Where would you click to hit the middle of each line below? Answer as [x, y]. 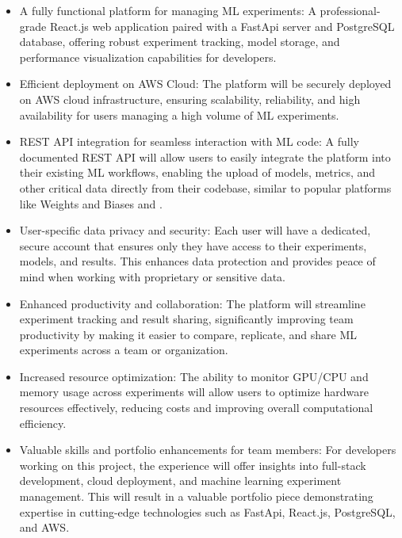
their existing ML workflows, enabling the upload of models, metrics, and [197, 172]
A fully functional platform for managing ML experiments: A [168, 10]
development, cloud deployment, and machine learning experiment [180, 481]
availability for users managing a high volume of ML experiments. [179, 114]
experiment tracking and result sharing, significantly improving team [186, 319]
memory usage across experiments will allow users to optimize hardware [194, 392]
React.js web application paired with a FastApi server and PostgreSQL [222, 26]
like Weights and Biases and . [91, 203]
